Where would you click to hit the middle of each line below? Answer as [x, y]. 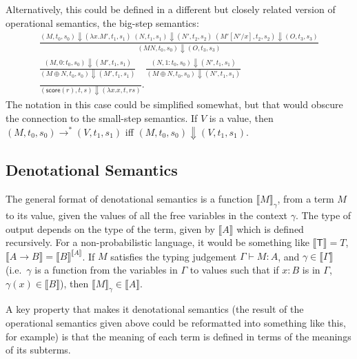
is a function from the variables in [106, 269]
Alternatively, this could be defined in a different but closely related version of [171, 9]
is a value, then [241, 117]
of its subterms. [38, 350]
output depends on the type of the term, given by [110, 228]
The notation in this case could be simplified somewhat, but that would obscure [174, 104]
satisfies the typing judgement [174, 256]
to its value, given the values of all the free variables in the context [146, 215]
